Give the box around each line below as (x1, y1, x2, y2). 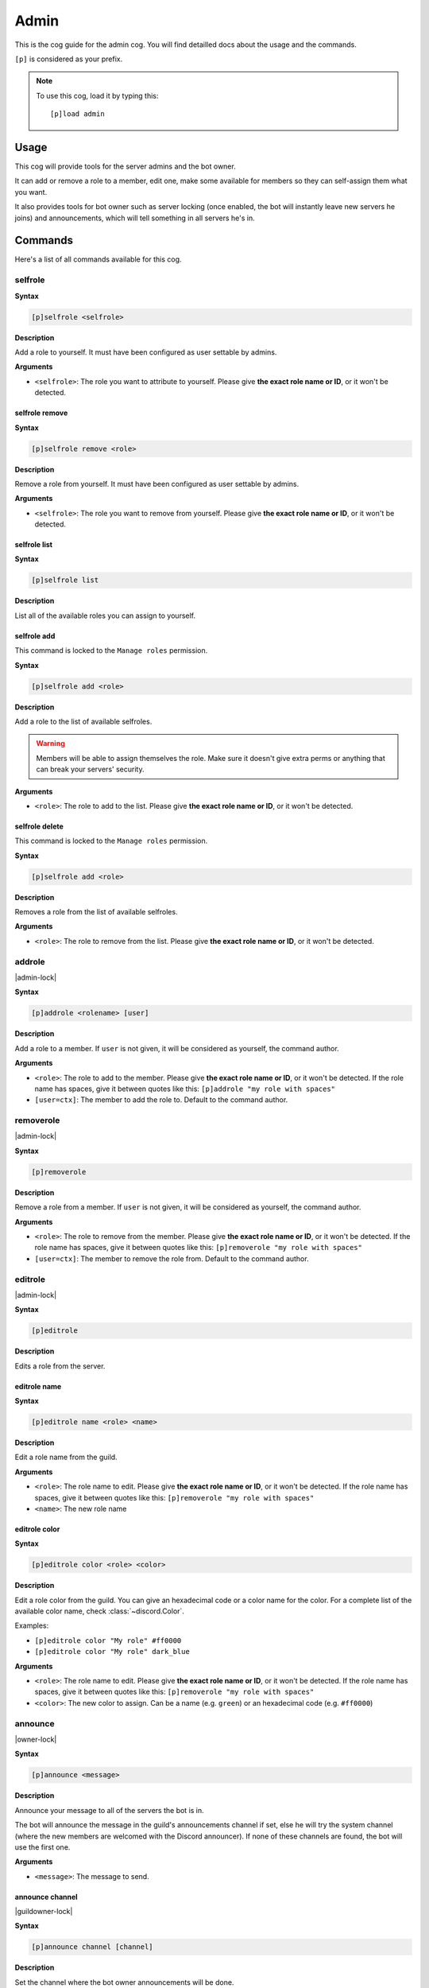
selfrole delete (14, 821, 64, 831)
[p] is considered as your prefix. (14, 54, 123, 64)
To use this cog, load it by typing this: (36, 91, 159, 100)
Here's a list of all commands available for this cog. (14, 254, 182, 264)
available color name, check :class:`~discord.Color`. (14, 1606, 184, 1616)
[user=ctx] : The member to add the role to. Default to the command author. (34, 1095, 288, 1105)
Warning (36, 739, 65, 748)
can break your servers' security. (36, 764, 145, 775)
